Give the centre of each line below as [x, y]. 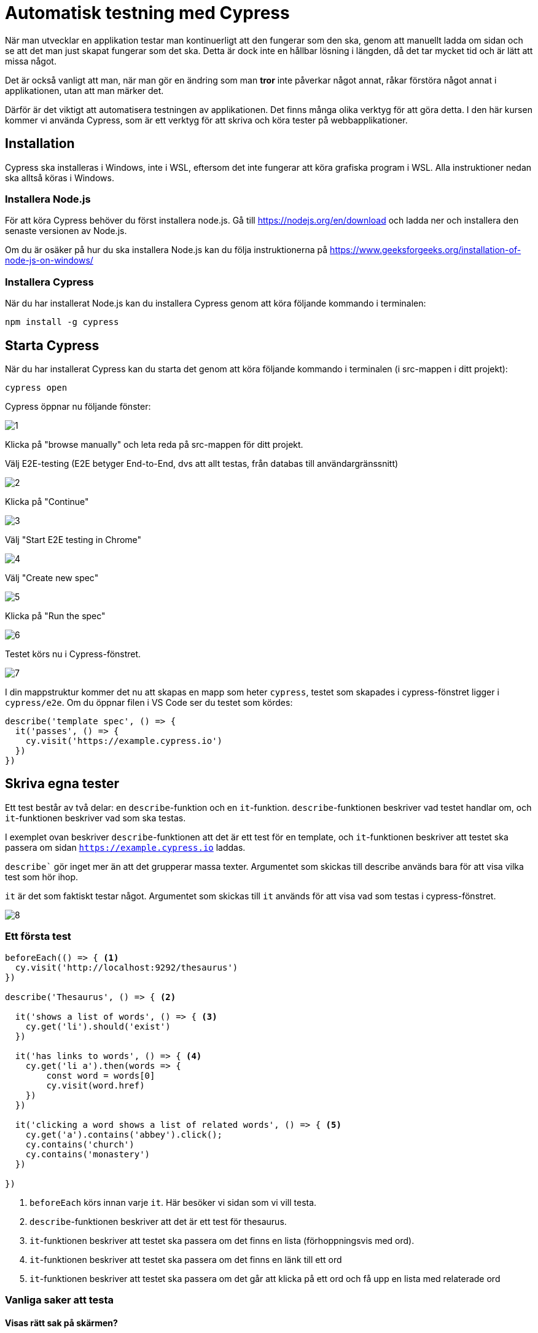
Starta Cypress [52, 345]
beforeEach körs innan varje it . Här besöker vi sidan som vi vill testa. [173, 1202]
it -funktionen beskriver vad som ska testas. [96, 818]
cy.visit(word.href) [96, 1085]
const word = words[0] [101, 1075]
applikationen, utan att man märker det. [84, 90]
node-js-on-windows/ [49, 260]
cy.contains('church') [80, 1144]
